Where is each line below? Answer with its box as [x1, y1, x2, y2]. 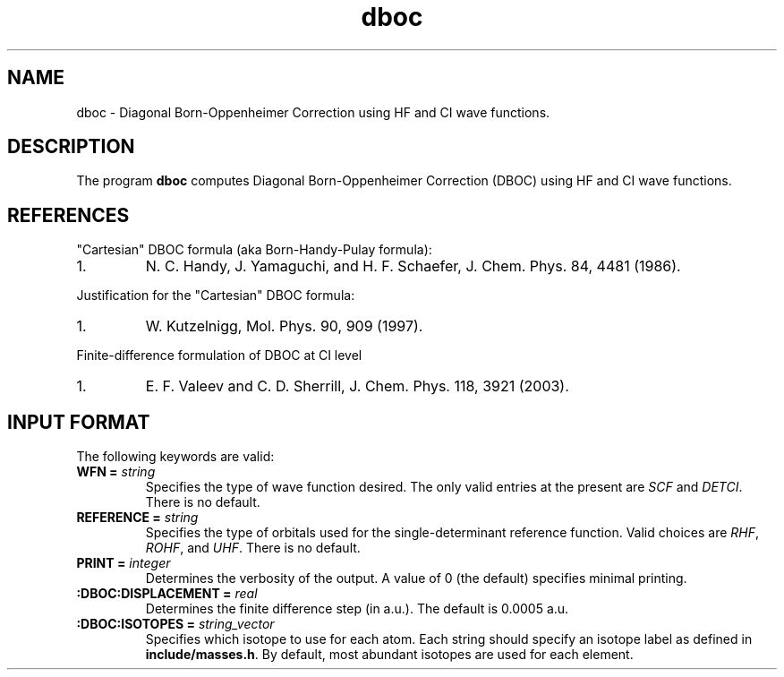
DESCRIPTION [7, 135, 135, 159]
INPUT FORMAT [7, 410, 150, 433]
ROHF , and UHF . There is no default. [145, 540, 361, 556]
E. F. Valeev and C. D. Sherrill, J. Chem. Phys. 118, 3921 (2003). [145, 377, 569, 396]
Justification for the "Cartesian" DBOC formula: [76, 287, 355, 304]
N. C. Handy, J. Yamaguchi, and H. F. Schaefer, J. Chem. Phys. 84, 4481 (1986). [145, 257, 681, 276]
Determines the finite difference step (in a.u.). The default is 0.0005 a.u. [145, 601, 569, 617]
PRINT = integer [76, 555, 171, 571]
